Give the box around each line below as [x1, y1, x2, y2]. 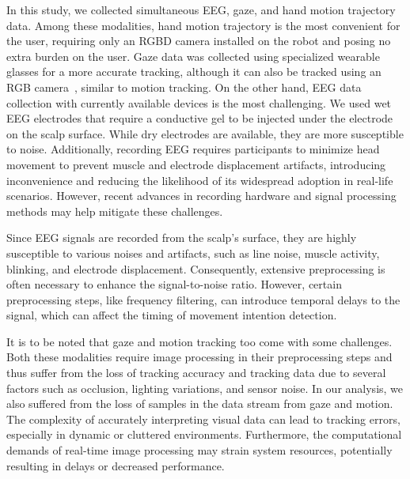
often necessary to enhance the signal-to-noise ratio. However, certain [6, 276, 342, 292]
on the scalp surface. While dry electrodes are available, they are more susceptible [6, 125, 404, 141]
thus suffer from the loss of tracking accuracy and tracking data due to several [6, 364, 386, 381]
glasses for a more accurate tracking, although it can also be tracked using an [6, 63, 382, 80]
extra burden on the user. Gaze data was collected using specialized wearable [6, 47, 380, 64]
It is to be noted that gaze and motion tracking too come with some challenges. [6, 333, 393, 349]
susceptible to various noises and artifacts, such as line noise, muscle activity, [6, 244, 380, 261]
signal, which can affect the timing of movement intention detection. [6, 307, 337, 323]
